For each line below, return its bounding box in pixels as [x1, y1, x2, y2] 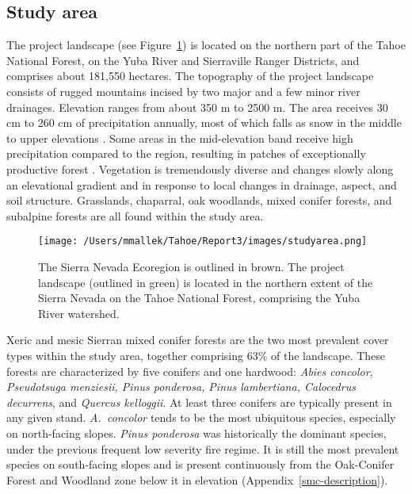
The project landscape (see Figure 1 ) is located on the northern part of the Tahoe [6, 36, 406, 53]
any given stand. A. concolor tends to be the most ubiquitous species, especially [6, 409, 396, 426]
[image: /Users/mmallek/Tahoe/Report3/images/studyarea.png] [38, 236, 368, 247]
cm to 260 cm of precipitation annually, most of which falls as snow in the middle [6, 114, 402, 131]
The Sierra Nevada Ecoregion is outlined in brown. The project [38, 258, 345, 274]
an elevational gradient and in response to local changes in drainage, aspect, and [6, 176, 397, 193]
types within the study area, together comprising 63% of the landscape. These [6, 347, 386, 363]
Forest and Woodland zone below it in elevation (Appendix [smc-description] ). [6, 471, 388, 488]
